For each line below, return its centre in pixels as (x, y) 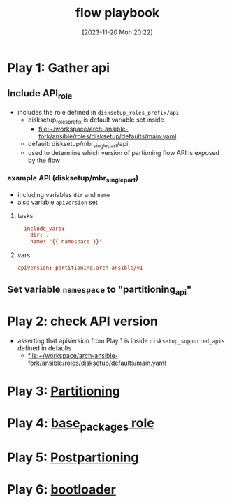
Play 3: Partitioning (64, 391)
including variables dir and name (64, 195)
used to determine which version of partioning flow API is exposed (124, 152)
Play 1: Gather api (59, 67)
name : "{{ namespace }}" (66, 242)
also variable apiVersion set (57, 202)
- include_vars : (41, 229)
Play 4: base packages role (81, 425)
